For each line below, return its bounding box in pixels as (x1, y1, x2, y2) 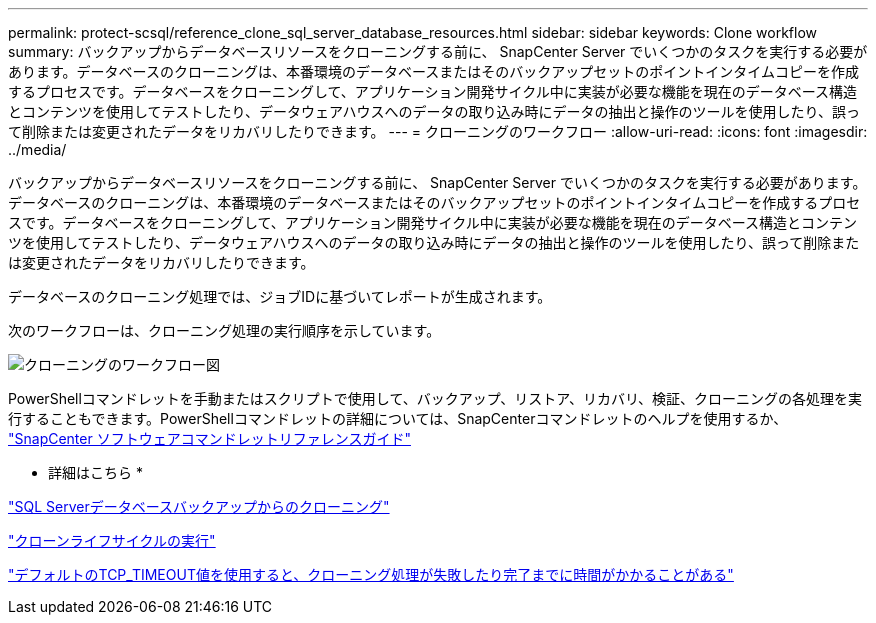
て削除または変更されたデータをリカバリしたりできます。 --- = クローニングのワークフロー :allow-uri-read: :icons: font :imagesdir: (8, 123, 868, 140)
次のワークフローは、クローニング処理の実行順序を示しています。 (8, 322, 441, 339)
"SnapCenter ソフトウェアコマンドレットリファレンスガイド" (8, 430, 411, 447)
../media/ (8, 141, 67, 158)
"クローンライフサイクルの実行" (8, 532, 216, 549)
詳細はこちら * (48, 464, 143, 481)
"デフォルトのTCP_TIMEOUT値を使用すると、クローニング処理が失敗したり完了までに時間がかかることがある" (8, 566, 734, 583)
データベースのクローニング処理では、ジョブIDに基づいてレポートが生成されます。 (8, 288, 552, 305)
